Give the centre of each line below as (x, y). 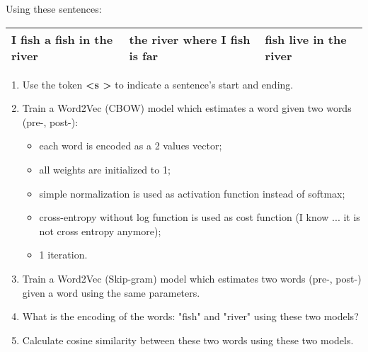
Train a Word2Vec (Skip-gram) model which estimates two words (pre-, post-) (192, 278)
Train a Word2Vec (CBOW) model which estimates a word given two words (187, 108)
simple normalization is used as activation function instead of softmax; (192, 193)
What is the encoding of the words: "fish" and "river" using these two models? (190, 316)
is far (144, 55)
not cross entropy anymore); (100, 231)
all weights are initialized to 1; (105, 169)
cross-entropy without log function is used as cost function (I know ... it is (200, 217)
